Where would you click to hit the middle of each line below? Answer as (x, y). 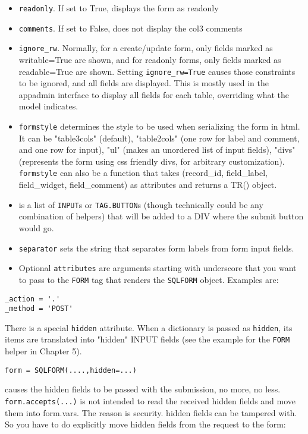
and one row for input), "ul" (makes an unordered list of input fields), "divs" (157, 150)
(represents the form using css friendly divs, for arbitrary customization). (152, 161)
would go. (36, 227)
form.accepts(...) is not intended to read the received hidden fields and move (150, 400)
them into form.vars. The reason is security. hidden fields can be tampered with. (151, 412)
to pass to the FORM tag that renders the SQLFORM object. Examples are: (149, 279)
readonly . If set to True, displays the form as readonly (119, 8)
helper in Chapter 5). (43, 351)
